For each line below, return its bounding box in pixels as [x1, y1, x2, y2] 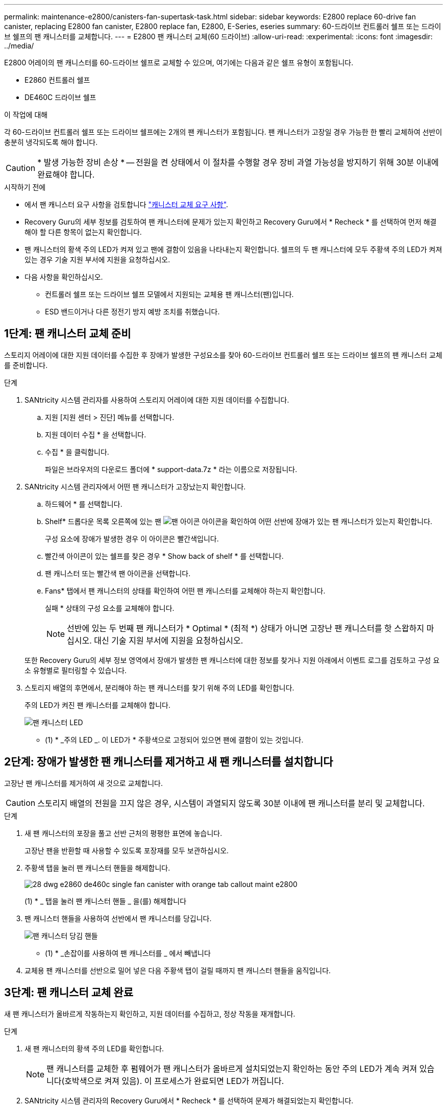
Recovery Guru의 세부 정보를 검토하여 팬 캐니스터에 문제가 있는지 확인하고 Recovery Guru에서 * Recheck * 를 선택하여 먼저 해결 [24, 217, 437, 226]
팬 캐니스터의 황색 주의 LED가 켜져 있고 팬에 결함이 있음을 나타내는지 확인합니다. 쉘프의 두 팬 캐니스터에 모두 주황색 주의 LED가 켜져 [24, 245, 442, 254]
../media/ [4, 41, 34, 50]
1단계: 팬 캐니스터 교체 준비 [4, 327, 131, 340]
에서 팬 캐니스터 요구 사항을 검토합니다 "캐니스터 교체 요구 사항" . [24, 200, 229, 209]
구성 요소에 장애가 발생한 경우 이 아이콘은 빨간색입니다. [45, 534, 219, 543]
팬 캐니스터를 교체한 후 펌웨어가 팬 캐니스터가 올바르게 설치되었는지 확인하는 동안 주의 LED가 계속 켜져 [46, 1063, 417, 1074]
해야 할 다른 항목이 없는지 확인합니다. [24, 228, 142, 236]
